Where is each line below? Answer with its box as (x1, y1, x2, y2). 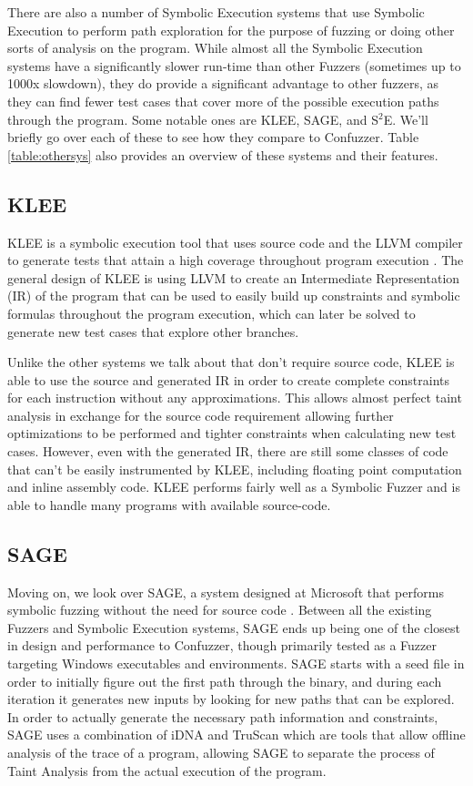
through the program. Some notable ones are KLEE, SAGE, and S (7, 109, 378, 128)
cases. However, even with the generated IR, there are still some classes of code (7, 442, 448, 461)
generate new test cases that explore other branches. (7, 322, 299, 341)
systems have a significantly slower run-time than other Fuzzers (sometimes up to (7, 56, 461, 75)
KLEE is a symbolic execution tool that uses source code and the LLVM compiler (7, 232, 463, 251)
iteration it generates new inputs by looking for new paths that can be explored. (7, 689, 455, 709)
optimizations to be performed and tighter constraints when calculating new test (7, 424, 457, 443)
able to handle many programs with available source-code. (7, 495, 331, 514)
